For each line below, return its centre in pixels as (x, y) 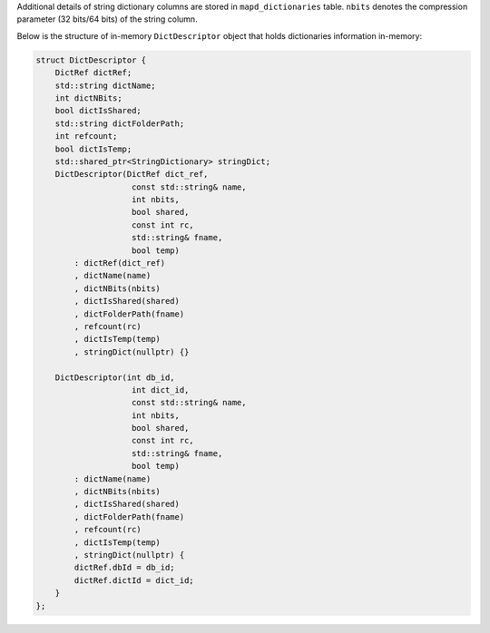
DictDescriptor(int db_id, (115, 377)
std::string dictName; (105, 85)
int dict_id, (161, 390)
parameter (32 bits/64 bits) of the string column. (108, 19)
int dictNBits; (88, 98)
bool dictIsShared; (98, 111)
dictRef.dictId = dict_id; (134, 580)
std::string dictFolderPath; (120, 123)
